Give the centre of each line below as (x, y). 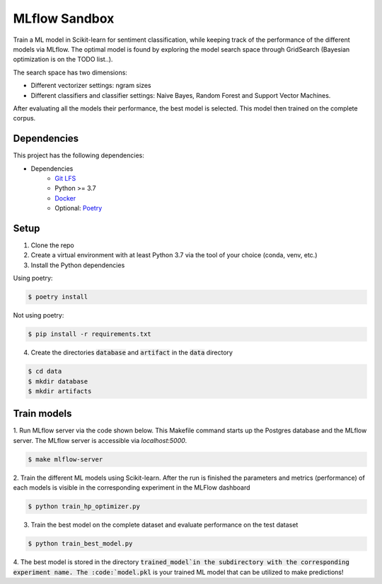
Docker (65, 198)
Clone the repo (52, 245)
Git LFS (65, 178)
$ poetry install (58, 297)
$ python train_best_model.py (80, 544)
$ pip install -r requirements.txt (89, 334)
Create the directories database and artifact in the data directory (132, 353)
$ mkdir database (58, 381)
